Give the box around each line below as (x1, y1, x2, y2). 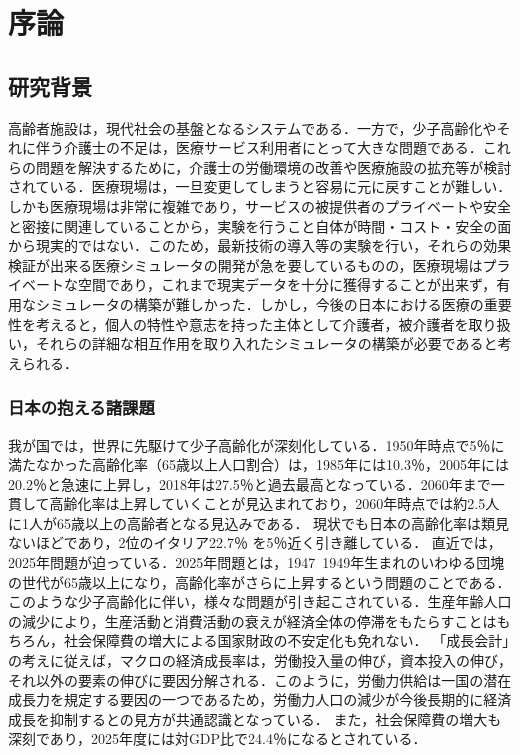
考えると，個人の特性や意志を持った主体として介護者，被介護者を (35, 313, 469, 334)
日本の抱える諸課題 (8, 395, 155, 420)
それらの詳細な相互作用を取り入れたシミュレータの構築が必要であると (35, 333, 498, 354)
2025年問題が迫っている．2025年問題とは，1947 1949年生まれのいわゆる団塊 (8, 552, 505, 573)
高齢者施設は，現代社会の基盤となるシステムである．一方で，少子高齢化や (8, 117, 497, 138)
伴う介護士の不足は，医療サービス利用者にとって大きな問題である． (35, 137, 483, 158)
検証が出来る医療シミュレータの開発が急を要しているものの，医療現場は (8, 254, 483, 275)
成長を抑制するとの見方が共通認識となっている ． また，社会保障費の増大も (8, 708, 502, 729)
